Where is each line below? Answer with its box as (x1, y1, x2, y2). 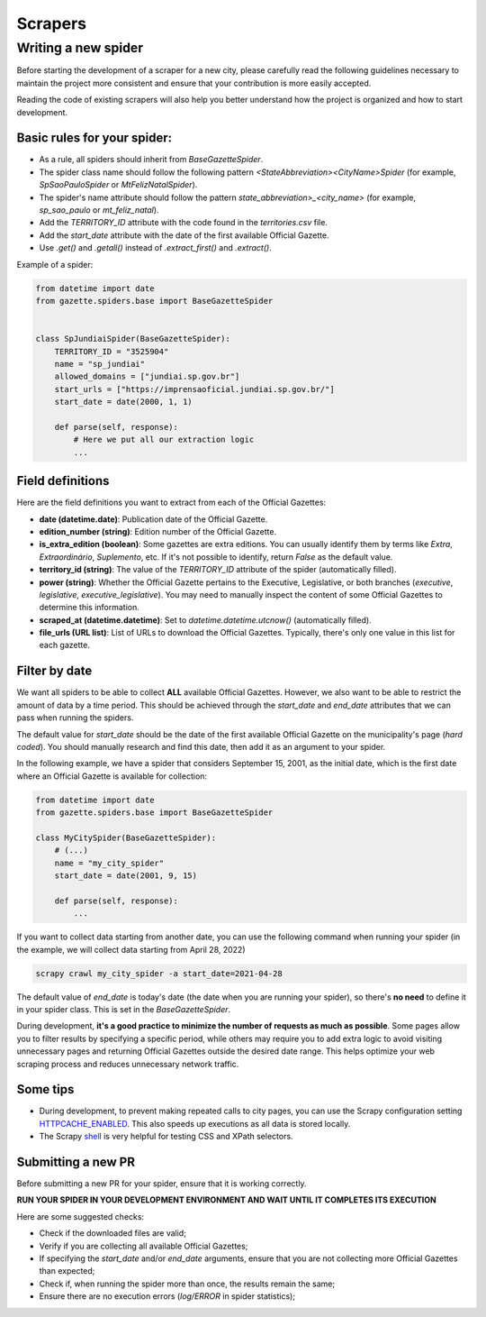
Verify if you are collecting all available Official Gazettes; (39, 1240, 248, 1251)
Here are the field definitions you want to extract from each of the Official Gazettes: (16, 497, 327, 508)
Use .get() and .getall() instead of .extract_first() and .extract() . (39, 242, 272, 253)
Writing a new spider (16, 40, 144, 56)
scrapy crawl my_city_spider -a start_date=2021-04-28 (35, 968, 283, 978)
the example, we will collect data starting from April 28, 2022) (16, 944, 247, 955)
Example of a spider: (16, 259, 94, 270)
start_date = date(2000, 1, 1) (54, 397, 193, 407)
